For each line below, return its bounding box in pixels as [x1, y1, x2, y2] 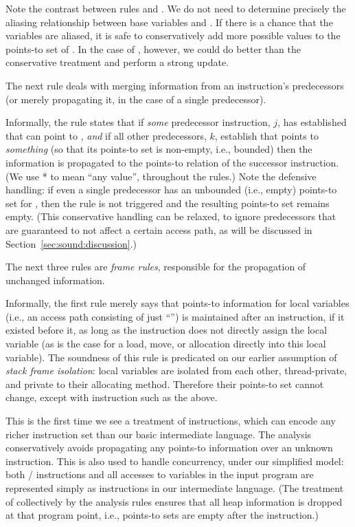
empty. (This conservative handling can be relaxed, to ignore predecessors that [5, 209, 336, 224]
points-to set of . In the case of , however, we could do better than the [5, 41, 301, 56]
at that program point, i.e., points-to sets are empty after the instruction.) [5, 508, 319, 522]
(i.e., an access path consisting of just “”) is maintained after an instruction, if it [5, 309, 345, 323]
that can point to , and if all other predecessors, [5, 128, 207, 142]
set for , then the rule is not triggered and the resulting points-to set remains [5, 195, 330, 210]
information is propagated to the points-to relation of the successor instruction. [5, 155, 339, 169]
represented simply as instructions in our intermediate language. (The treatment [5, 481, 344, 495]
